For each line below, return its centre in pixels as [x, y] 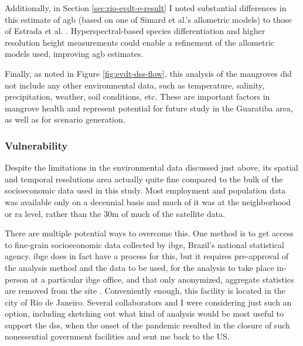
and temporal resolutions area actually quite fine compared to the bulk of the [144, 179]
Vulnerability [36, 145]
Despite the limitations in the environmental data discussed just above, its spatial [151, 167]
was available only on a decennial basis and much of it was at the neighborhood [148, 201]
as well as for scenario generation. [65, 119]
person [17, 279]
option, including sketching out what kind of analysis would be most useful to [144, 313]
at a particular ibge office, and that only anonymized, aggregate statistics [162, 279]
